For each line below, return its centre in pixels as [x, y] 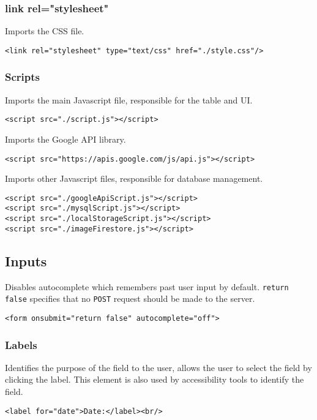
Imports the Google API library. [65, 139]
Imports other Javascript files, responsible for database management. [134, 178]
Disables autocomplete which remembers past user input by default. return [147, 286]
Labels [21, 344]
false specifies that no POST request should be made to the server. [130, 298]
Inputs [26, 261]
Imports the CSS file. [45, 31]
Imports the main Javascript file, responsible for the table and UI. [129, 99]
